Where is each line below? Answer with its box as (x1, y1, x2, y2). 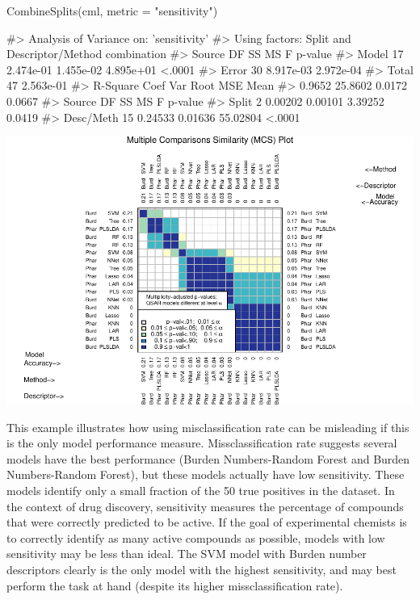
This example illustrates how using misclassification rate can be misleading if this (6, 418, 409, 435)
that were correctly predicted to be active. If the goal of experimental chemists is (6, 514, 407, 531)
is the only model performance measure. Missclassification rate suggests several (6, 434, 397, 451)
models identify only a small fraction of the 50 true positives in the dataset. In (6, 481, 395, 498)
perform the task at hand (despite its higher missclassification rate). (6, 577, 343, 594)
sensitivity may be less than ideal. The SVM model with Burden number (6, 545, 367, 562)
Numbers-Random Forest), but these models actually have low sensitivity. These (6, 466, 405, 483)
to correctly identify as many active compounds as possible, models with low (6, 529, 385, 546)
